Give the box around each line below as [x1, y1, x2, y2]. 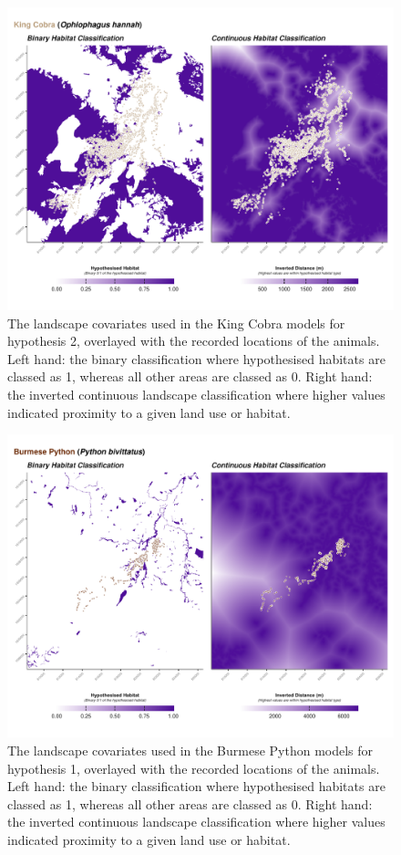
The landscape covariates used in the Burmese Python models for [7, 740, 374, 759]
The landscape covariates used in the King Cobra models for [7, 313, 345, 332]
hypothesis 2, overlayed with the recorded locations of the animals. [7, 331, 380, 350]
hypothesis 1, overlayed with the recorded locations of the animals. [7, 758, 380, 777]
